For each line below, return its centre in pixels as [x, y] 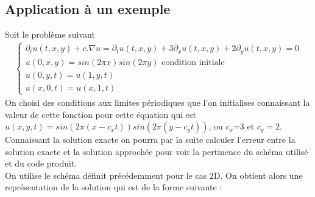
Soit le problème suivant [50, 34]
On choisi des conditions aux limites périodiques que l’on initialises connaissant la [157, 102]
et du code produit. [41, 163]
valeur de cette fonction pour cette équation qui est [101, 114]
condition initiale [193, 62]
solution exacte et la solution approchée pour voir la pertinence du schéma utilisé [157, 151]
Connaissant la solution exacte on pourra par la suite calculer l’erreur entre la [150, 140]
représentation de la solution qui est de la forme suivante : [114, 187]
